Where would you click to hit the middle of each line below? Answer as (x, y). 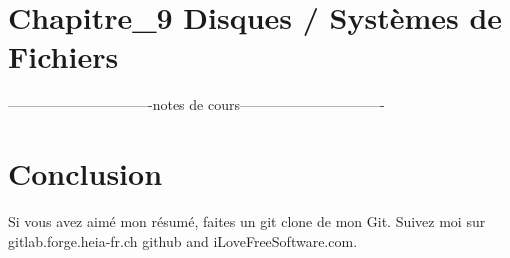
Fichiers (63, 56)
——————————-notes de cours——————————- (196, 104)
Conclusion (85, 173)
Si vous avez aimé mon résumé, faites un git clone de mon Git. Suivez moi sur (247, 221)
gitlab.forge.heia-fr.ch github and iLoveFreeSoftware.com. (183, 240)
